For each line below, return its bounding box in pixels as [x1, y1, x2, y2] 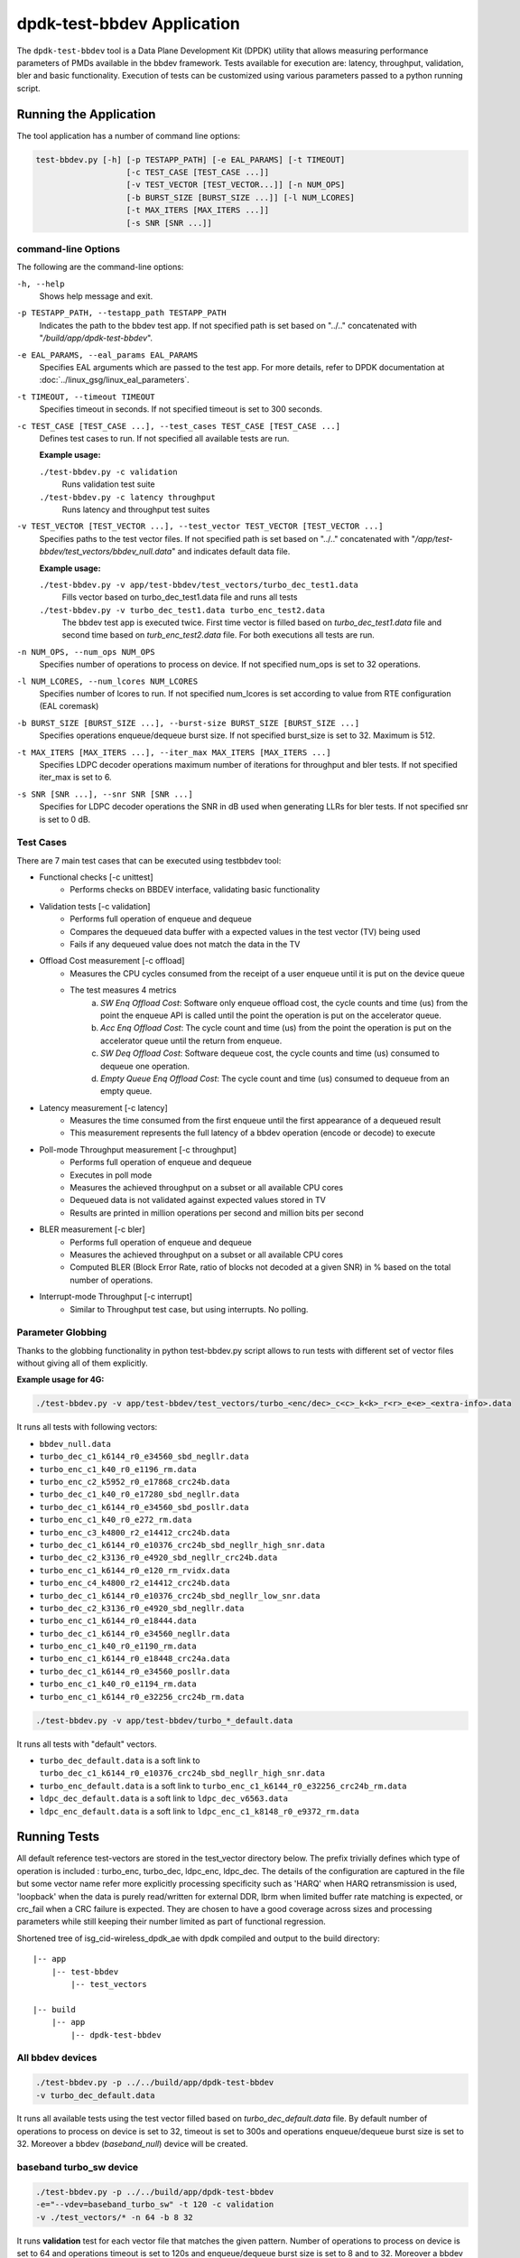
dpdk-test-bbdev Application [16, 14, 241, 33]
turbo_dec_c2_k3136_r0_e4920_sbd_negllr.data [39, 1603, 245, 1613]
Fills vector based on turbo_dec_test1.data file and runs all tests [61, 592, 298, 602]
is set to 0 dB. [39, 814, 91, 825]
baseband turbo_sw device [16, 2161, 139, 2174]
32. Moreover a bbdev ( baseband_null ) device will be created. [16, 2139, 248, 2150]
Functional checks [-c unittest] [39, 872, 153, 882]
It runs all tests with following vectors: [16, 1422, 158, 1432]
